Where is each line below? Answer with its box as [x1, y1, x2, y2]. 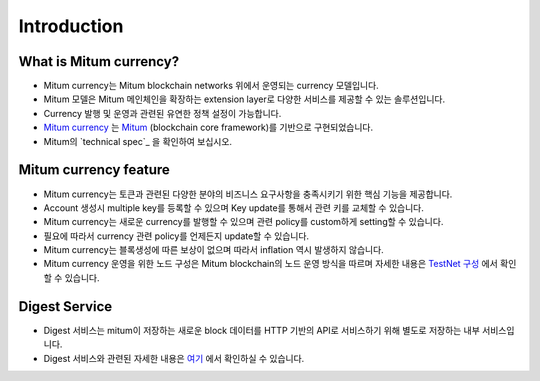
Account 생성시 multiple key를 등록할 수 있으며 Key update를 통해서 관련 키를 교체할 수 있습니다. [43, 201, 424, 214]
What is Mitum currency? [18, 53, 180, 70]
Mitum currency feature [18, 161, 170, 179]
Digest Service [18, 298, 113, 315]
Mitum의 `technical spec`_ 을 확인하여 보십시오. [43, 135, 233, 147]
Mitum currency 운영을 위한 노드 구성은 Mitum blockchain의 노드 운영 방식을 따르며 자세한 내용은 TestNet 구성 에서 [43, 258, 499, 270]
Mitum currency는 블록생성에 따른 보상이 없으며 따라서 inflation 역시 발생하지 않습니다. [43, 244, 384, 256]
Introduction [18, 15, 124, 37]
